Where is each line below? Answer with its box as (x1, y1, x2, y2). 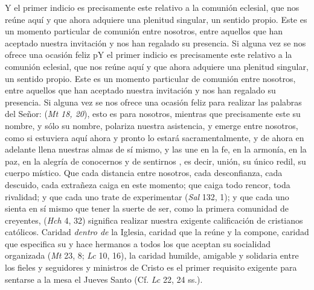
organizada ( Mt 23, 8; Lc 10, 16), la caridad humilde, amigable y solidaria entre (5, 249, 299, 262)
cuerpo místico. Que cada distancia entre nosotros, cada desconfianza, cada (5, 166, 283, 179)
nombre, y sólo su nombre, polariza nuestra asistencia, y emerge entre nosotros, (5, 119, 298, 131)
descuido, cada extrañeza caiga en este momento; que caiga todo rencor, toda (5, 178, 290, 191)
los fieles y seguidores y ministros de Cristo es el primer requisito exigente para (5, 261, 297, 274)
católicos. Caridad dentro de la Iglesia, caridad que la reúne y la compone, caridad (5, 225, 309, 238)
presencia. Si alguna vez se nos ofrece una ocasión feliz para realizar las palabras (5, 95, 302, 108)
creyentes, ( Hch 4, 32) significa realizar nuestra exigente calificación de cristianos (5, 213, 303, 226)
